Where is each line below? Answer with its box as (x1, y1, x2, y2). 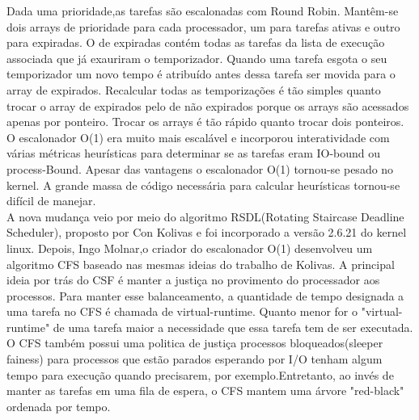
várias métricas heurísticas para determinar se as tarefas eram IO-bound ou (6, 145, 381, 162)
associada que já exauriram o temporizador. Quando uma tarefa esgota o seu (6, 49, 387, 66)
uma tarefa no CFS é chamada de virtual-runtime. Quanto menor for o (6, 303, 358, 320)
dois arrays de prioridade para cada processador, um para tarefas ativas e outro (6, 18, 400, 35)
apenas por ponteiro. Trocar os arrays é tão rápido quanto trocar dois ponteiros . (6, 113, 404, 130)
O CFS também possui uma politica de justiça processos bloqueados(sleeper (6, 334, 383, 351)
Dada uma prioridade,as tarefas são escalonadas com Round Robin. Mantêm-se (6, 2, 399, 19)
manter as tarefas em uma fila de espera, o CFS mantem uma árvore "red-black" (6, 382, 404, 399)
